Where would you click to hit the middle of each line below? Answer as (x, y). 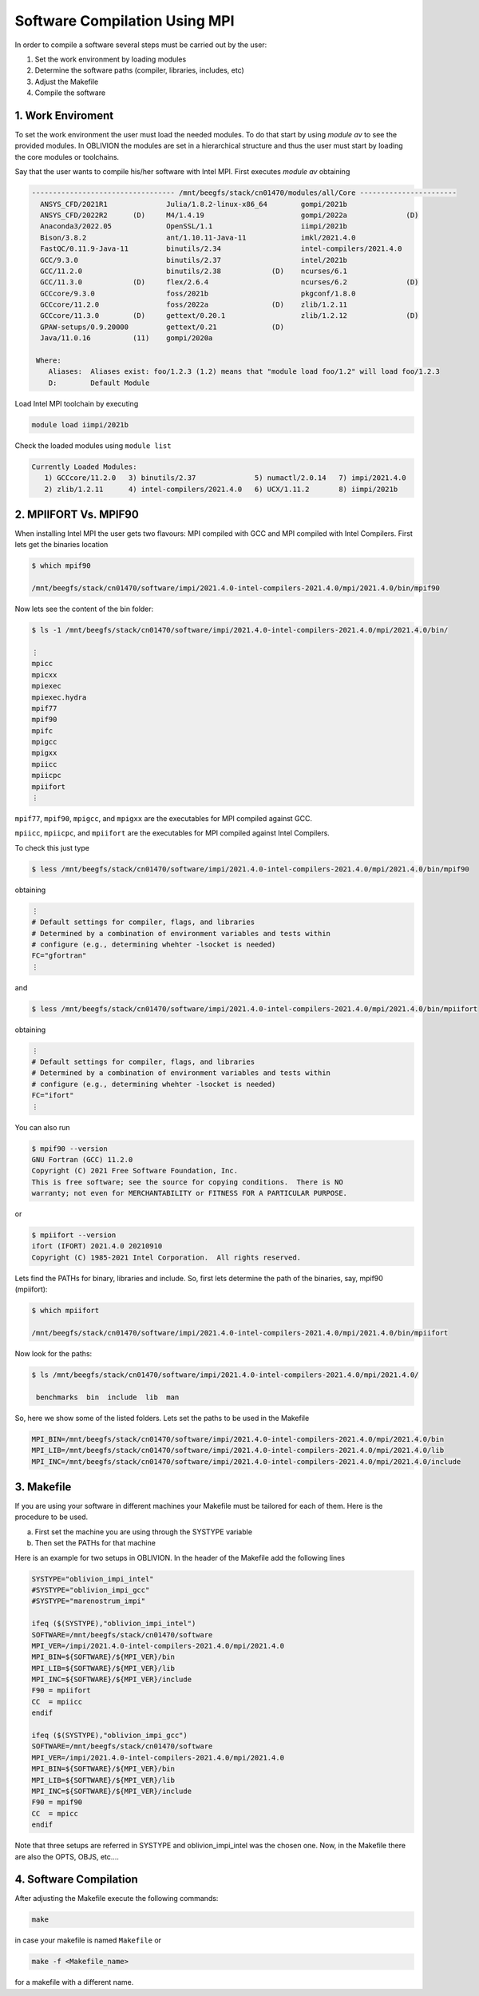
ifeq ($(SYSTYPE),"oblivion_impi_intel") (114, 1624)
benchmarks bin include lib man (108, 1397)
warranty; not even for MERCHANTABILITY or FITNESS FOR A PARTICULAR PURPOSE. (189, 1193)
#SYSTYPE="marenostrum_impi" (89, 1601)
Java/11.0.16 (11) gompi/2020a (127, 338)
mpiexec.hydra (59, 697)
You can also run (43, 1127)
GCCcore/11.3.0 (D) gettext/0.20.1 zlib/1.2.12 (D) (230, 316)
